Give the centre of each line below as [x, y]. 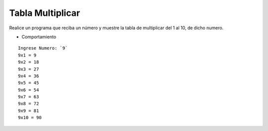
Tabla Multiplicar [45, 13]
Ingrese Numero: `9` [43, 48]
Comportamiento [39, 37]
